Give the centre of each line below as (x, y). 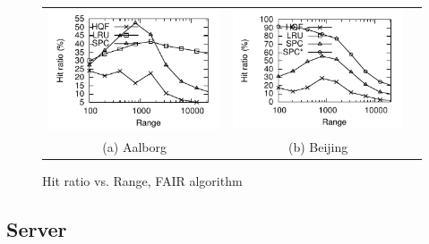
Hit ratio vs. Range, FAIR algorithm (142, 180)
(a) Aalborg (134, 146)
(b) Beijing (318, 146)
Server (37, 228)
